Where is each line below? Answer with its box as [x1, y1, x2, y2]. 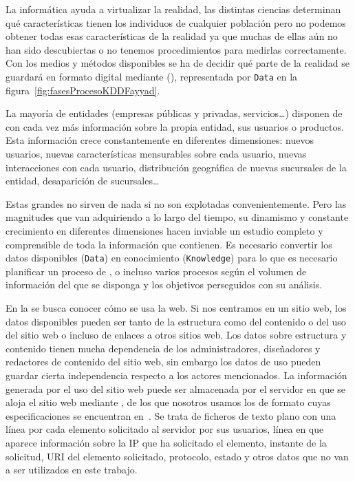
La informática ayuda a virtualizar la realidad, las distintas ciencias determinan [6, 2, 341, 16]
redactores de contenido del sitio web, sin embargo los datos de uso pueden [6, 354, 321, 369]
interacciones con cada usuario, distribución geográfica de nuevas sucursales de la [6, 160, 347, 174]
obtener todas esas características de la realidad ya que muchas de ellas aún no [6, 29, 338, 43]
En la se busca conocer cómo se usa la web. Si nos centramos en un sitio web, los [6, 301, 347, 314]
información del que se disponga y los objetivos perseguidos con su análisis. [6, 277, 323, 292]
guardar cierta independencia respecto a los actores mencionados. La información [6, 367, 347, 382]
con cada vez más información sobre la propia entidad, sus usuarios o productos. [6, 119, 344, 133]
